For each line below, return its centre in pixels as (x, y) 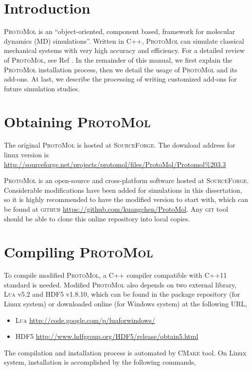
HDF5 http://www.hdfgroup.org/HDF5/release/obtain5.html (107, 336)
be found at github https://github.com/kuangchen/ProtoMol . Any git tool (116, 209)
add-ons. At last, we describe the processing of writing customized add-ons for (120, 79)
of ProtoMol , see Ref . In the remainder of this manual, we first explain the (118, 59)
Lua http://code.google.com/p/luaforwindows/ (85, 320)
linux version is (26, 154)
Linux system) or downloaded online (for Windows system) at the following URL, (126, 304)
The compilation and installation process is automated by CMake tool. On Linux (125, 352)
